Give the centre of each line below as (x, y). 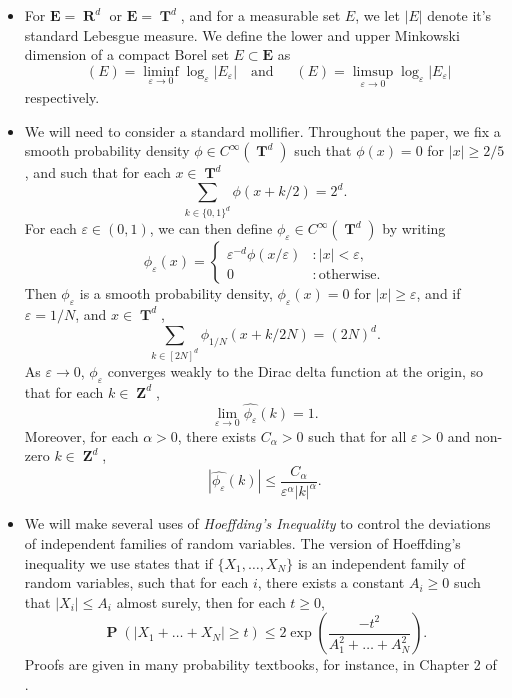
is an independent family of (381, 562)
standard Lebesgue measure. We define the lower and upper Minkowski (242, 34)
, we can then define (211, 228)
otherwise (347, 274)
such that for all (357, 435)
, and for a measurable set (260, 15)
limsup (373, 71)
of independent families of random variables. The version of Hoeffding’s (242, 542)
